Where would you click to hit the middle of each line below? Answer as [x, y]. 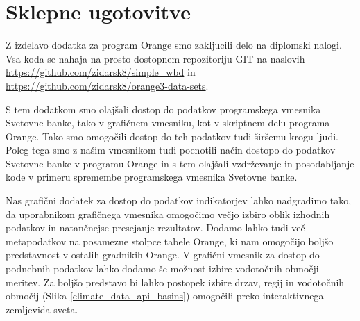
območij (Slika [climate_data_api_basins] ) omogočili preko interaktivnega [165, 296]
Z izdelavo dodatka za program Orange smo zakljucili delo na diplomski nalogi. [174, 45]
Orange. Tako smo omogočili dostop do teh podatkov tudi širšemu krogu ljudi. [172, 136]
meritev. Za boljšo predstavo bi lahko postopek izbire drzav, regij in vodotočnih [175, 282]
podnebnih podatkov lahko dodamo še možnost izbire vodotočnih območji [162, 269]
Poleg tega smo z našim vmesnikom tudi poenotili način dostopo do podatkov [171, 150]
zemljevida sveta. [42, 309]
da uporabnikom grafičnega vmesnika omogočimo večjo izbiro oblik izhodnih [168, 214]
